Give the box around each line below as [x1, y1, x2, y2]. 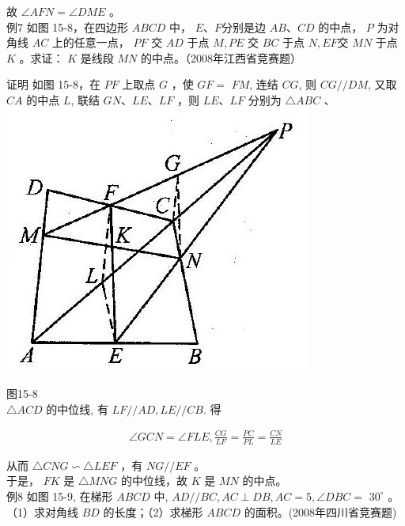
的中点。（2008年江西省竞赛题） [140, 49, 301, 66]
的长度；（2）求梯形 [103, 503, 203, 520]
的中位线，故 [120, 472, 187, 489]
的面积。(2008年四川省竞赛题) [244, 503, 397, 520]
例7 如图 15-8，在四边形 [6, 18, 128, 35]
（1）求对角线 [6, 503, 78, 520]
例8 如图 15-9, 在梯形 [6, 487, 113, 504]
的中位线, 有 [46, 400, 108, 417]
